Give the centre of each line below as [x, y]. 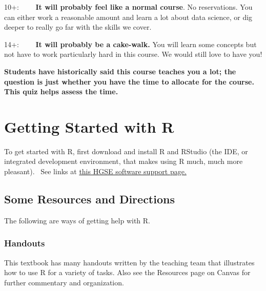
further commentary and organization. [64, 282]
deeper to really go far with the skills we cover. [78, 27]
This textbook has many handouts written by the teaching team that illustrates [129, 262]
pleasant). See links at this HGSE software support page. [95, 171]
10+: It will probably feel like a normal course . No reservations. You [128, 7]
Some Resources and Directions [89, 199]
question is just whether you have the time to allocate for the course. [129, 81]
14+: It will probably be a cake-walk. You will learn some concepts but [130, 44]
